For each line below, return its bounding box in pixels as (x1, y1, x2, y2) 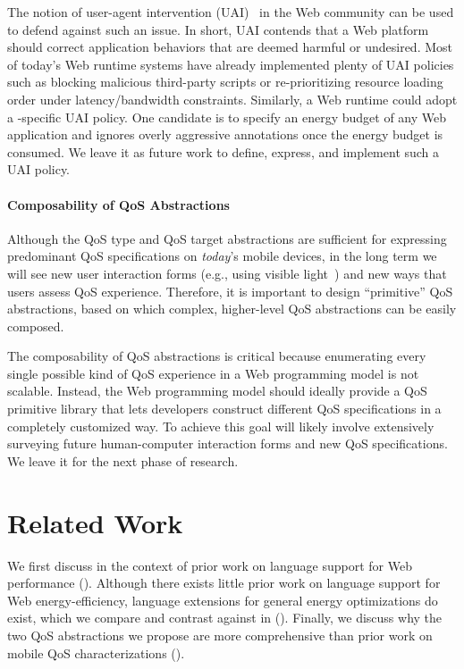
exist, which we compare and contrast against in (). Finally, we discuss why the (7, 608, 443, 627)
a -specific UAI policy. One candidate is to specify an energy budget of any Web (7, 107, 447, 126)
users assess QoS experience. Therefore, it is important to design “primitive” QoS (7, 281, 453, 300)
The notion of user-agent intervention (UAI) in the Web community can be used (7, 3, 454, 21)
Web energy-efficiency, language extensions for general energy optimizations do (7, 590, 438, 609)
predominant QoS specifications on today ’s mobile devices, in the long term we (7, 247, 437, 265)
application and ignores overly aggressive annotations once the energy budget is (7, 125, 443, 144)
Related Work (7, 504, 183, 540)
